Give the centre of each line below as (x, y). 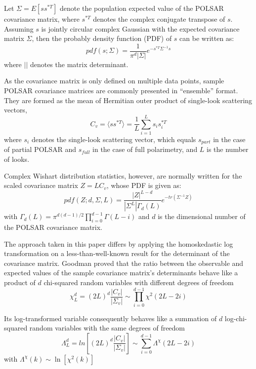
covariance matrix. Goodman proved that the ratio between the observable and (124, 263)
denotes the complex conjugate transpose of (159, 19)
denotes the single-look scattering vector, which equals (114, 139)
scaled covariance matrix (41, 185)
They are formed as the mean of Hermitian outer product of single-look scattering (128, 100)
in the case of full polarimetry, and (145, 149)
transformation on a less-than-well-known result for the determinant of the (117, 253)
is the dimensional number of (202, 216)
